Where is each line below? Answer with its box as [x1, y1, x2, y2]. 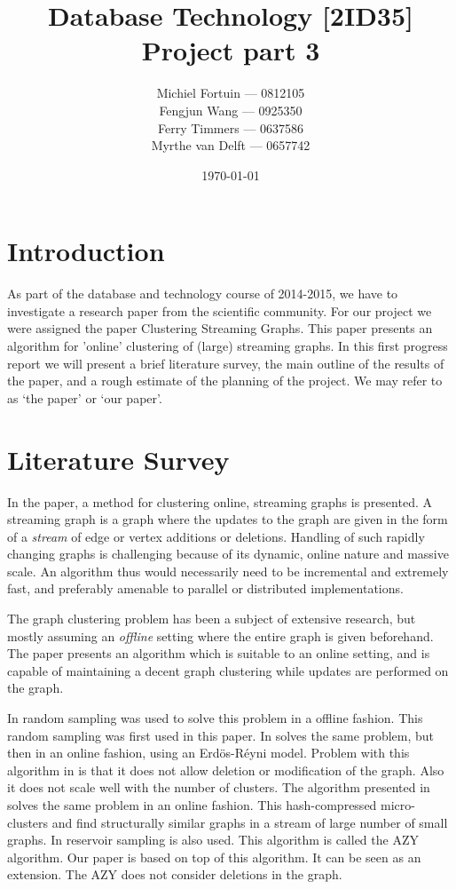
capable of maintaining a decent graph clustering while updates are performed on [7, 661, 449, 679]
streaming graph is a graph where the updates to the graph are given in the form [7, 510, 448, 528]
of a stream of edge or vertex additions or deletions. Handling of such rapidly [7, 527, 425, 545]
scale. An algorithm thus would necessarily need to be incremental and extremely [7, 561, 449, 580]
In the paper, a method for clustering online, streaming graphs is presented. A [7, 492, 432, 511]
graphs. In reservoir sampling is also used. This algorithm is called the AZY [7, 830, 419, 849]
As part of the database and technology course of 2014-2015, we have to [7, 284, 398, 303]
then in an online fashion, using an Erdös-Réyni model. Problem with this [7, 743, 410, 762]
